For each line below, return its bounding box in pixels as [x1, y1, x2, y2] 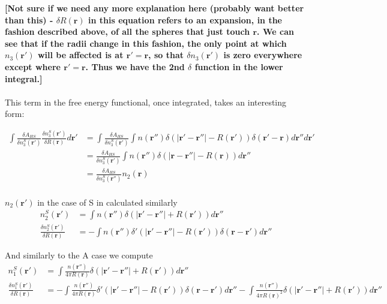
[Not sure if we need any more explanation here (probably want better [5, 2, 304, 14]
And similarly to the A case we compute [5, 249, 153, 261]
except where [5, 60, 61, 73]
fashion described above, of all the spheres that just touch [5, 25, 250, 38]
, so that [148, 49, 184, 61]
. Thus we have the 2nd [85, 60, 185, 73]
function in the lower [194, 60, 283, 73]
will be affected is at [37, 49, 124, 61]
